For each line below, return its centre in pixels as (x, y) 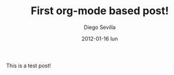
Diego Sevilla (100, 27)
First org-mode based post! (100, 11)
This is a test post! (29, 66)
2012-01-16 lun (100, 38)
